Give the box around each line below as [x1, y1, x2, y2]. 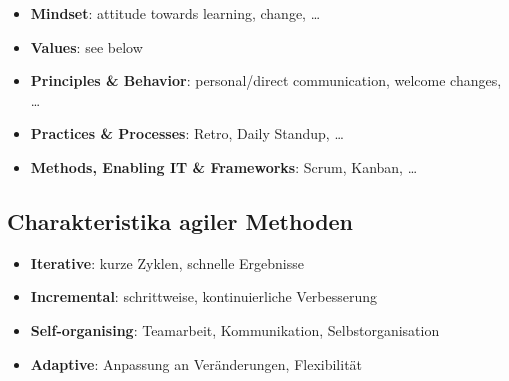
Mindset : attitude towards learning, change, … [30, 3, 321, 23]
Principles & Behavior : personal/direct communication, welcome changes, [30, 70, 502, 91]
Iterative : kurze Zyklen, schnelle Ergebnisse [30, 252, 304, 273]
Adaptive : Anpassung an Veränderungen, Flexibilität [30, 353, 363, 374]
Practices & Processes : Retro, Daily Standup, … [30, 123, 344, 144]
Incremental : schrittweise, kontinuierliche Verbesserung [30, 286, 378, 307]
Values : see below [30, 36, 143, 57]
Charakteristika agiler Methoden [7, 205, 354, 236]
